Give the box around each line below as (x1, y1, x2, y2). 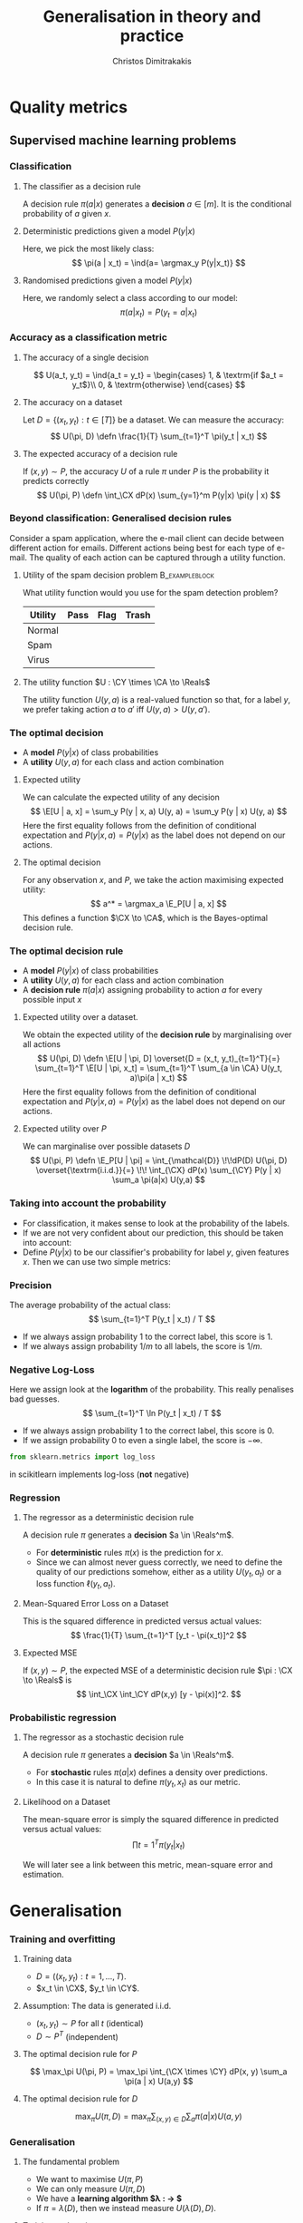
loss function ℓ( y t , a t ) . (35, 1578, 116, 1592)
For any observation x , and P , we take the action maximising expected (22, 875, 284, 886)
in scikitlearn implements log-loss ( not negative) (9, 1469, 190, 1480)
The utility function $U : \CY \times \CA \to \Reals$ (22, 676, 211, 687)
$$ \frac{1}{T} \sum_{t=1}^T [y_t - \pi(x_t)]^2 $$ (71, 1630, 247, 1641)
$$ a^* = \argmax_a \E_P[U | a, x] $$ (90, 898, 228, 909)
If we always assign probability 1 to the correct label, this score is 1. (22, 1331, 273, 1342)
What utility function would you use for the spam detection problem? (22, 587, 279, 597)
